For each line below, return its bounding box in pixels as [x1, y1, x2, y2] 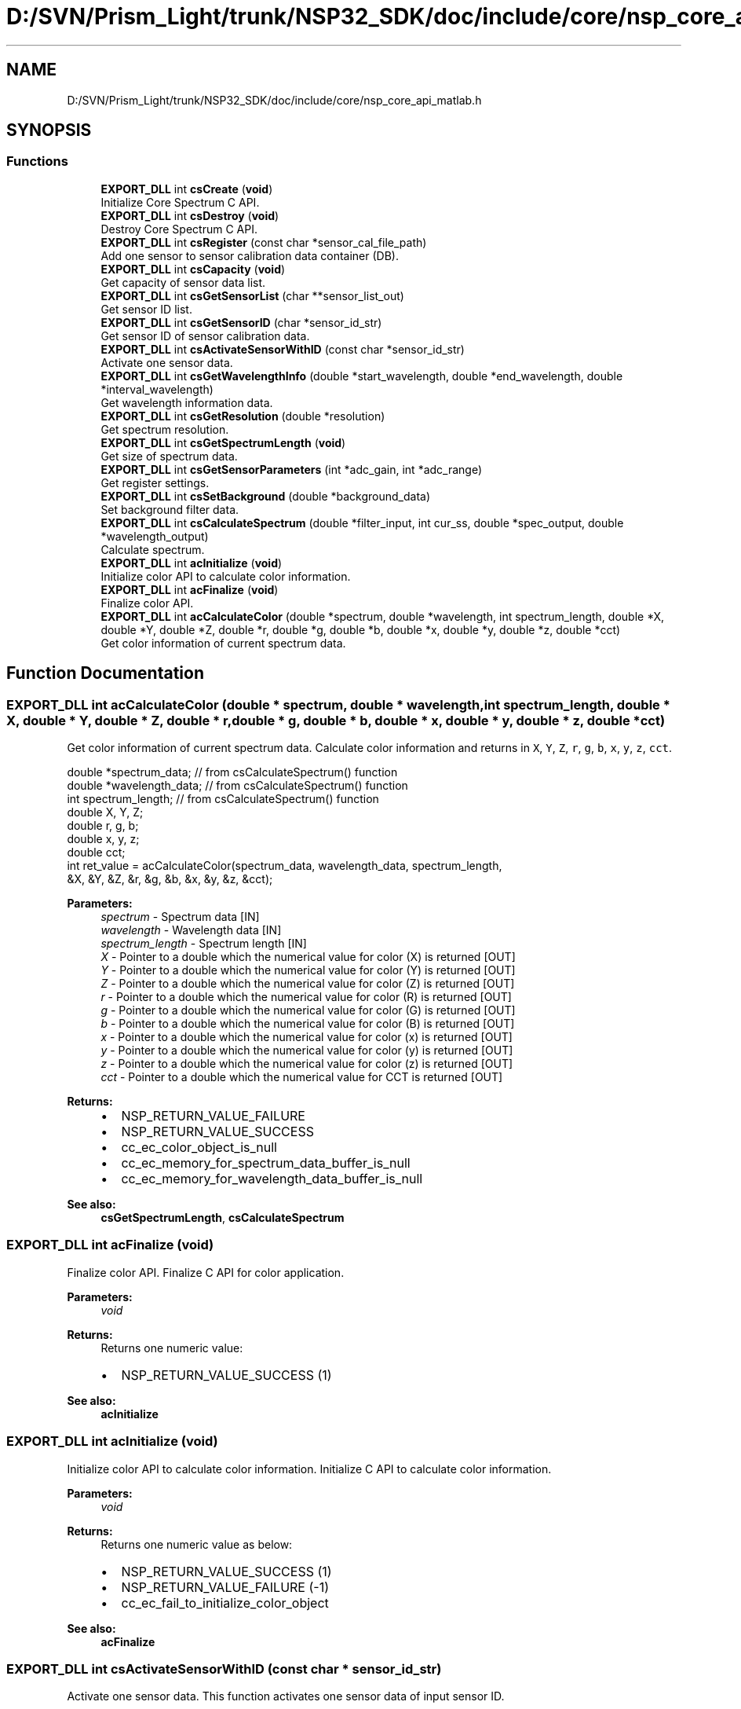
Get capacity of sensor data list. [100, 275, 266, 289]
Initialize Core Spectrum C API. [100, 195, 260, 209]
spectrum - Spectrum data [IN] [100, 910, 260, 924]
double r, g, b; [67, 819, 139, 833]
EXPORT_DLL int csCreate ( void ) [100, 182, 273, 196]
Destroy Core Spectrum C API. [100, 222, 257, 236]
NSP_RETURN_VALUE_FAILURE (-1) [121, 1579, 330, 1595]
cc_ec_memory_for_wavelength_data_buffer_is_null [121, 1171, 423, 1187]
